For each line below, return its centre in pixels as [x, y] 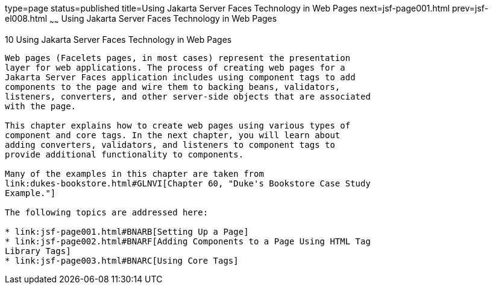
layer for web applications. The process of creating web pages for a [175, 67]
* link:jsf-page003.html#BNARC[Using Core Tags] [122, 260]
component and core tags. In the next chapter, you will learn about [173, 135]
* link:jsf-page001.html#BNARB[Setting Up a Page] [127, 231]
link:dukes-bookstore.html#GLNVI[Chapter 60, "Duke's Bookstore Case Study [188, 183]
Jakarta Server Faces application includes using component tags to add [180, 77]
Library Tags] [38, 251]
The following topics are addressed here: [107, 212]
